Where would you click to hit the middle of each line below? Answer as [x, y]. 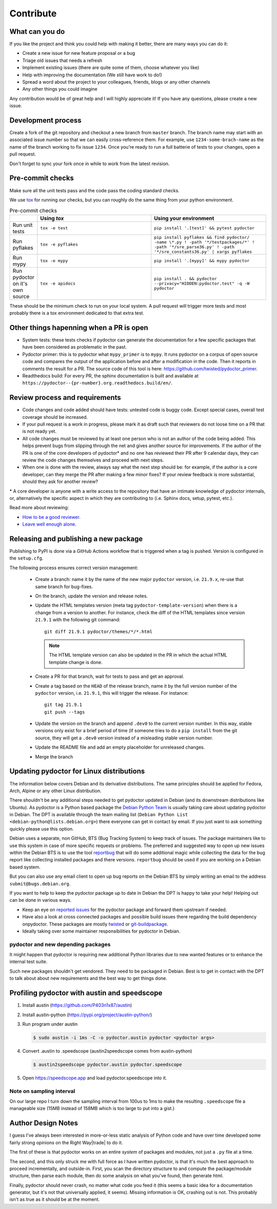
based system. [25, 867]
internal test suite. [28, 962]
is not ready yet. [39, 431]
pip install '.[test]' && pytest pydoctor [204, 228]
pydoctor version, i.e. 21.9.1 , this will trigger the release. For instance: [112, 693]
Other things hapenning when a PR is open [79, 327]
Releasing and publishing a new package [76, 539]
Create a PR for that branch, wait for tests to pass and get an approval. [110, 676]
